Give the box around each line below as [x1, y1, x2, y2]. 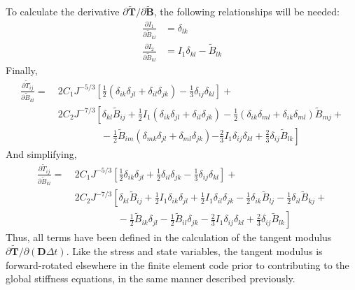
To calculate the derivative [6, 4, 120, 19]
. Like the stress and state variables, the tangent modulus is [66, 244, 323, 259]
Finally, [6, 63, 38, 78]
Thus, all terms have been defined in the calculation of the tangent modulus [6, 230, 332, 245]
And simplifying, [6, 146, 77, 161]
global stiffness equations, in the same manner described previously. [6, 271, 295, 286]
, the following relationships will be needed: [153, 4, 340, 19]
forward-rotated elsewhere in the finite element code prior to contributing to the [6, 257, 349, 272]
